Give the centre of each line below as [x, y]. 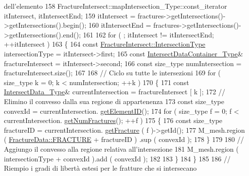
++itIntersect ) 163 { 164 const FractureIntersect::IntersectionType [105, 44]
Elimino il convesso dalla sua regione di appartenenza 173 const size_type [114, 101]
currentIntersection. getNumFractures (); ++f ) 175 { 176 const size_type [113, 120]
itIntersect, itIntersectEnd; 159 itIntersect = [70, 15]
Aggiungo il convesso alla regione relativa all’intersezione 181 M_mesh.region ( [121, 149]
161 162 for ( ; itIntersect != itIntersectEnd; [148, 34]
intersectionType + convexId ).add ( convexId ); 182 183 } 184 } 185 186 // [117, 158]
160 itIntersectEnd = [120, 25]
